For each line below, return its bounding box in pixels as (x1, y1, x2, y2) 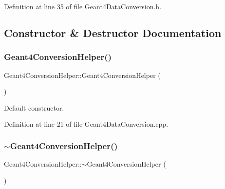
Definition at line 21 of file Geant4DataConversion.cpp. (4, 119, 169, 129)
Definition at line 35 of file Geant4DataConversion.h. (4, 1, 162, 11)
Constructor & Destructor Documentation (4, 25, 222, 40)
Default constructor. (4, 102, 64, 113)
